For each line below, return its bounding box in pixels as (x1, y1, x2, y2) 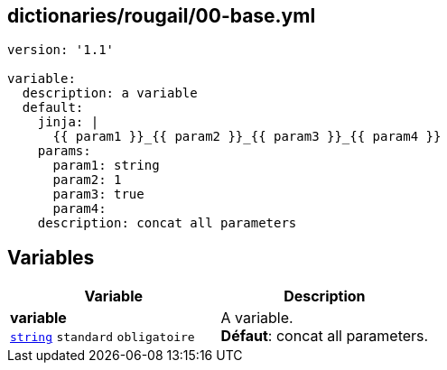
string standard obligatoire (10, 330, 195, 345)
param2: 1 (52, 172, 122, 188)
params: (37, 143, 91, 159)
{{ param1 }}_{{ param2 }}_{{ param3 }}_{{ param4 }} (52, 129, 442, 144)
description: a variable (22, 86, 198, 101)
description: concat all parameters (37, 216, 297, 231)
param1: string (52, 158, 160, 173)
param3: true (52, 187, 144, 202)
